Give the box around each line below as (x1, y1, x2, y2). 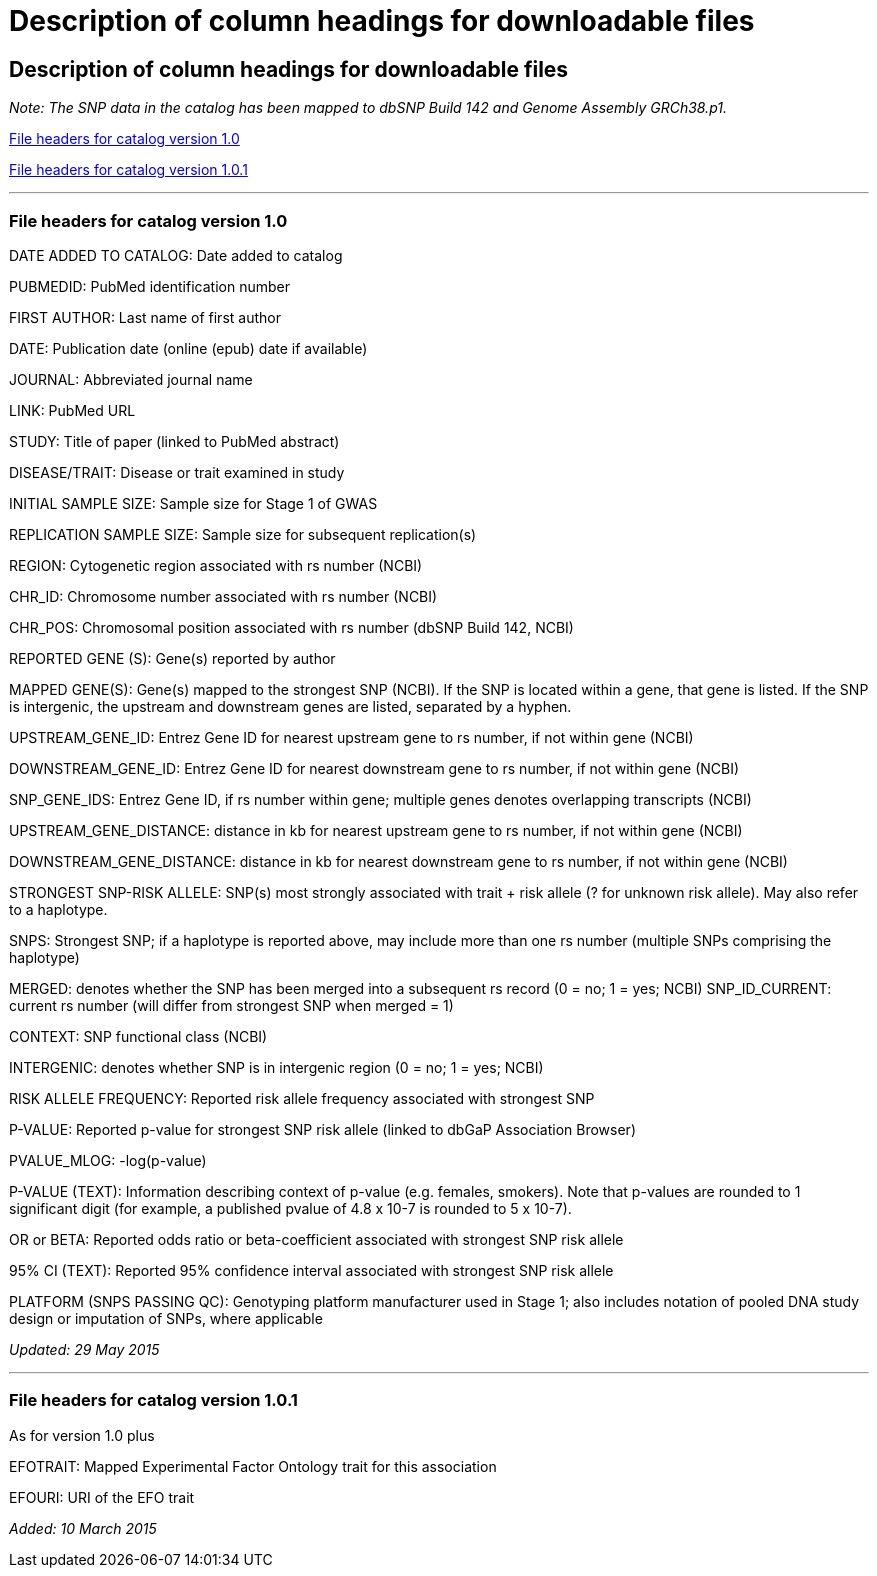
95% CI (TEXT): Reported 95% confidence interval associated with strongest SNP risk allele (9, 1261, 614, 1279)
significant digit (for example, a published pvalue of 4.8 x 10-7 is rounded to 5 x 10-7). (9, 1199, 572, 1217)
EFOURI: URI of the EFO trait (9, 1488, 195, 1506)
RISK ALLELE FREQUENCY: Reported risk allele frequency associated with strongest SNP (9, 1089, 595, 1107)
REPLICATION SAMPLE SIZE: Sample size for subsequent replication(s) (9, 525, 477, 543)
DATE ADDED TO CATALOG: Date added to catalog (9, 246, 343, 264)
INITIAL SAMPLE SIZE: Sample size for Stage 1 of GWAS (9, 494, 378, 512)
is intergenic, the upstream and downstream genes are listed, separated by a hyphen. (9, 697, 572, 715)
